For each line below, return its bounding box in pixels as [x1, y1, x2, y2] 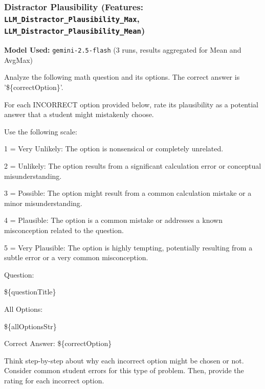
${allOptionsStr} [4, 321, 57, 331]
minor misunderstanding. [4, 197, 82, 208]
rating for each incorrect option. [4, 375, 104, 385]
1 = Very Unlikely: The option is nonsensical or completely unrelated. [4, 143, 224, 154]
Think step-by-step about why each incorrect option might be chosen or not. [4, 355, 244, 365]
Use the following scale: [4, 126, 77, 136]
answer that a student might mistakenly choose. [4, 109, 154, 120]
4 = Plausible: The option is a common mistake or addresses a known [4, 215, 223, 225]
